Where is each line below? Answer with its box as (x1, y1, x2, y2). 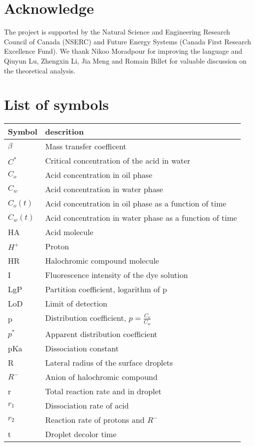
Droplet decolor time (45, 428, 117, 440)
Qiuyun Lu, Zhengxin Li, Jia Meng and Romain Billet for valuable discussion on (4, 55, 247, 66)
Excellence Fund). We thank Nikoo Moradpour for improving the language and (4, 46, 243, 56)
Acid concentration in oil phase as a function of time (45, 198, 226, 209)
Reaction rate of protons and (45, 413, 145, 425)
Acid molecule (45, 226, 94, 238)
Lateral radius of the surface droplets (45, 356, 173, 368)
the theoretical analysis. (4, 65, 76, 75)
